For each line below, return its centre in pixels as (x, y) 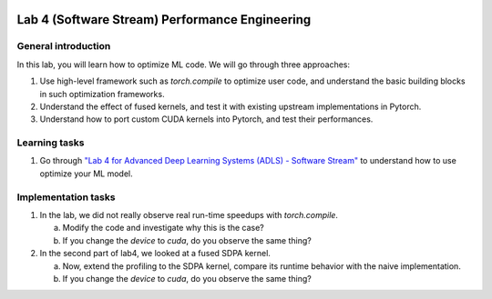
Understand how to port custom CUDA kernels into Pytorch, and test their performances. (206, 119)
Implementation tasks (66, 197)
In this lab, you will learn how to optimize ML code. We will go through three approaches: (184, 65)
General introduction (64, 46)
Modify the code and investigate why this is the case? (163, 228)
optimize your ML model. (87, 174)
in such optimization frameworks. (102, 94)
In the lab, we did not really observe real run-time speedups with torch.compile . (189, 215)
